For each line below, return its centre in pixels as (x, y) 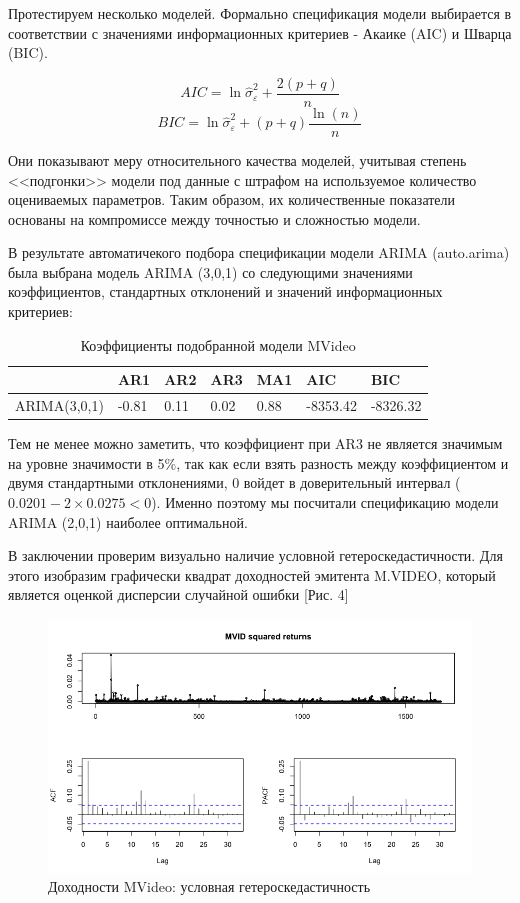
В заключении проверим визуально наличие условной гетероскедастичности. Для (255, 555)
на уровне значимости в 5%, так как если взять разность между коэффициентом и (258, 462)
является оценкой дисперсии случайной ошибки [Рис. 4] (178, 594)
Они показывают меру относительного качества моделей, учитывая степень (237, 159)
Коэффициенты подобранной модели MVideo (218, 344)
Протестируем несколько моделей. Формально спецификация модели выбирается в (260, 13)
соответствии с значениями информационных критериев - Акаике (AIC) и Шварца (260, 32)
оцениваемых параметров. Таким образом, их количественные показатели (232, 199)
